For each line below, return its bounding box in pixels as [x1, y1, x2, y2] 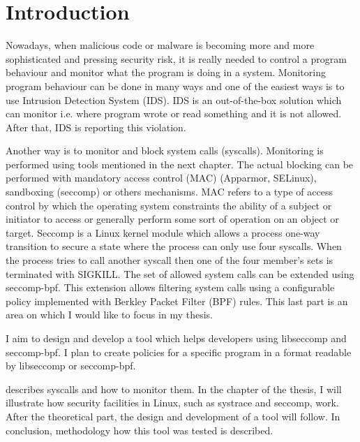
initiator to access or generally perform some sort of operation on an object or [6, 212, 339, 226]
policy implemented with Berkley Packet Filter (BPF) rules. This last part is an [6, 293, 348, 308]
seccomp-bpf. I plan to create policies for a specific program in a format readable [6, 344, 352, 359]
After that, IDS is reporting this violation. [6, 119, 186, 134]
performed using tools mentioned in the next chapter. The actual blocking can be [6, 156, 354, 171]
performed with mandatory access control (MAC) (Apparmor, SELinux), [6, 170, 317, 185]
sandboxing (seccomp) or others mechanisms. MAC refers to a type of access [6, 184, 333, 199]
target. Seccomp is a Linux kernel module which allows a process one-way [6, 225, 320, 240]
